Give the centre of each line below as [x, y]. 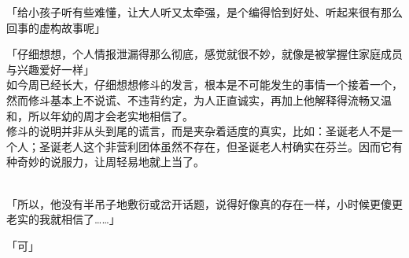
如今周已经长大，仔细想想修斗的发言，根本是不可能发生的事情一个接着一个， [204, 85]
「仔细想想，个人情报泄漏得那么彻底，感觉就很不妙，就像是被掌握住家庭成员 [204, 54]
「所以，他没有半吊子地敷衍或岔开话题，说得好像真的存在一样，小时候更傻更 [204, 203]
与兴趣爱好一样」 [50, 69]
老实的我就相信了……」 [63, 219]
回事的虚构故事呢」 [56, 27]
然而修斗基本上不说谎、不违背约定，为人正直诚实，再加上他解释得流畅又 [193, 100]
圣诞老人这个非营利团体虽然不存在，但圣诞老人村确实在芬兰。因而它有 [221, 146]
